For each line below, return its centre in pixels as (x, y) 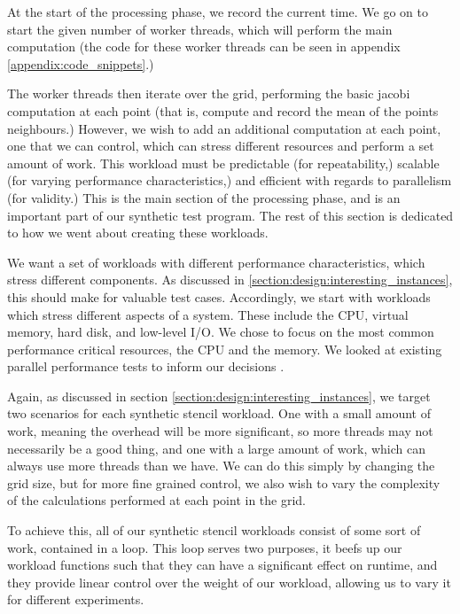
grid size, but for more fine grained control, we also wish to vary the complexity (224, 482)
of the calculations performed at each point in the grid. (156, 500)
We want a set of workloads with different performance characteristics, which (216, 262)
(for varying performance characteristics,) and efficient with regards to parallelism (230, 180)
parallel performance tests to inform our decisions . (146, 366)
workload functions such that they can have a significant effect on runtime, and (222, 565)
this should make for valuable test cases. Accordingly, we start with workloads (219, 296)
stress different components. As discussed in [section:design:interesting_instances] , (230, 280)
